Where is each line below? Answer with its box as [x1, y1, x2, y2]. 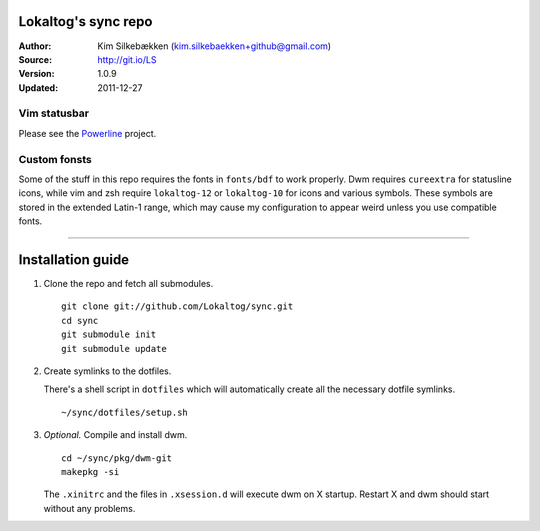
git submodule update [61, 343, 167, 354]
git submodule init [61, 329, 157, 340]
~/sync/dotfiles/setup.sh [61, 406, 189, 418]
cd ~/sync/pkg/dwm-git [61, 452, 173, 464]
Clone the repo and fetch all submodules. [43, 278, 214, 290]
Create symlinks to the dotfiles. [43, 365, 172, 377]
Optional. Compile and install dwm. [43, 429, 188, 441]
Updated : [18, 81, 59, 94]
